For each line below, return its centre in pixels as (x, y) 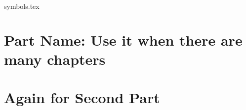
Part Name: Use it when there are (123, 40)
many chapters (55, 59)
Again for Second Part (82, 97)
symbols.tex (22, 6)
